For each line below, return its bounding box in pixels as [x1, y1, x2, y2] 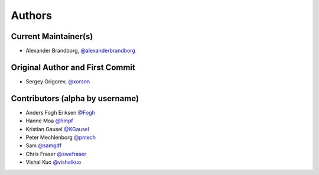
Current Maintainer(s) [11, 31, 93, 41]
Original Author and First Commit [11, 62, 135, 72]
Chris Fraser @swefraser [25, 150, 87, 157]
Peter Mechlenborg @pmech [25, 134, 96, 141]
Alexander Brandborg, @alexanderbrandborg [25, 47, 136, 54]
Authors [11, 9, 53, 22]
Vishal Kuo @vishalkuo [25, 158, 82, 166]
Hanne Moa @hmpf [25, 117, 73, 124]
